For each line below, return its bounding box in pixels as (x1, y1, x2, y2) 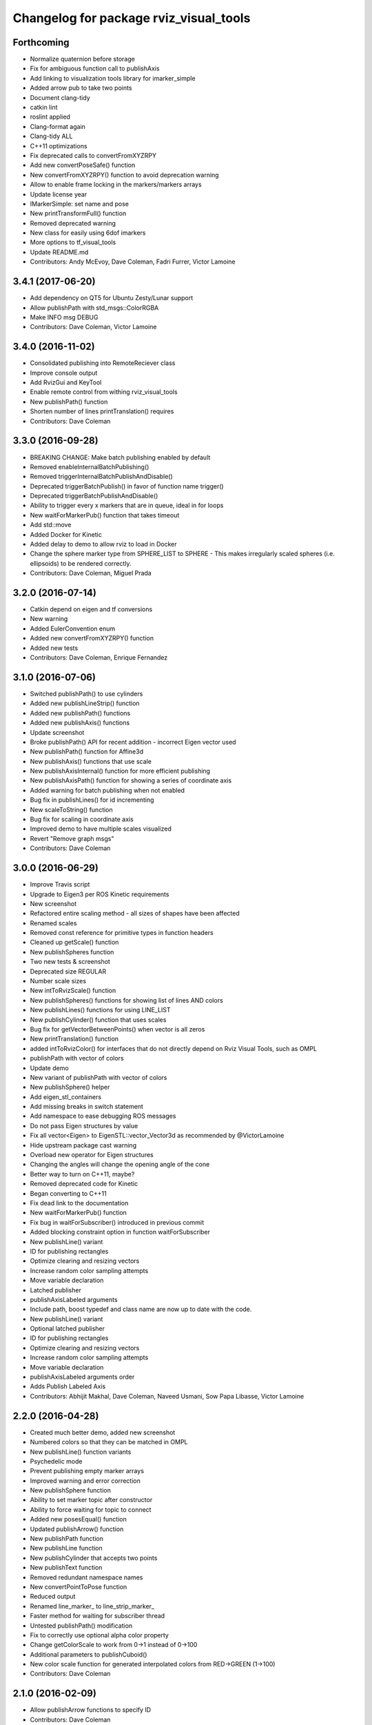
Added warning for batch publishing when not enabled (30, 786, 185, 794)
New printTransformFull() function (30, 209, 127, 217)
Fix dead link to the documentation (30, 1199, 129, 1207)
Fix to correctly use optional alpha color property (30, 1630, 169, 1639)
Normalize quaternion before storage (30, 55, 136, 63)
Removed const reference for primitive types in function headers (30, 929, 214, 937)
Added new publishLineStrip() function (30, 699, 141, 707)
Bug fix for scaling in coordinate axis (30, 815, 134, 824)
